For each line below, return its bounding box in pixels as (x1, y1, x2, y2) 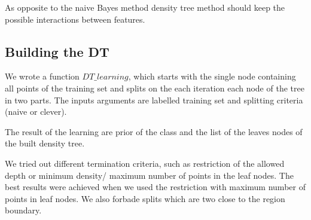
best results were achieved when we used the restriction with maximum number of (5, 181, 306, 193)
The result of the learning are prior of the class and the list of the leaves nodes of (5, 125, 303, 137)
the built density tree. (5, 137, 85, 149)
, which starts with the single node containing (128, 70, 296, 82)
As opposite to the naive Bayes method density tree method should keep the (5, 1, 285, 13)
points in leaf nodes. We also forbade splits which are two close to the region (5, 192, 285, 204)
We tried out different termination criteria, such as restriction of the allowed (5, 157, 285, 169)
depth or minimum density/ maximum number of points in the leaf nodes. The (5, 169, 294, 181)
